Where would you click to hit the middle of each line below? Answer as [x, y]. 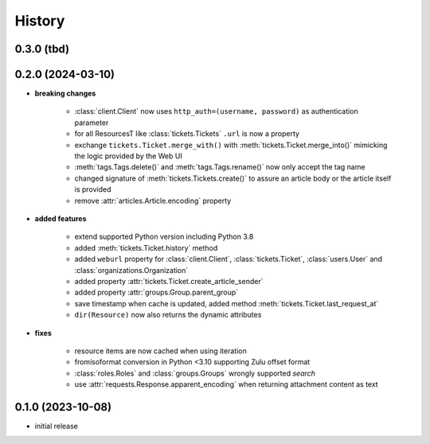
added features [61, 218]
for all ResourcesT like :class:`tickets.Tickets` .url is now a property [187, 134]
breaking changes [65, 93]
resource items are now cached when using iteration [160, 351]
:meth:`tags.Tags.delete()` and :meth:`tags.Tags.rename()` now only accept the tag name [220, 167]
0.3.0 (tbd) [42, 49]
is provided [93, 189]
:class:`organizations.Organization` [131, 270]
